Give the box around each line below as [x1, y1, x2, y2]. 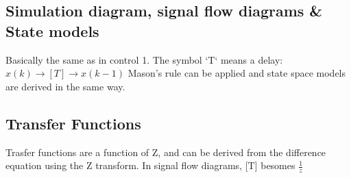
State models [5, 20, 99, 41]
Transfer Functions [5, 112, 141, 133]
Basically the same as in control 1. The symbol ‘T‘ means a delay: [5, 52, 283, 66]
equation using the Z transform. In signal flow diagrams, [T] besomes [5, 158, 295, 173]
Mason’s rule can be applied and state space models [128, 66, 346, 80]
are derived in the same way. [5, 79, 125, 93]
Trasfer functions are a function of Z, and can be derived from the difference [5, 144, 326, 159]
